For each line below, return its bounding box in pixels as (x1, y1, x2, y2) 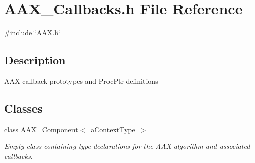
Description (4, 52, 66, 68)
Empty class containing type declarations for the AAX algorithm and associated (4, 141, 250, 151)
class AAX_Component (4, 124, 78, 134)
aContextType (91, 124, 135, 134)
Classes (4, 100, 43, 116)
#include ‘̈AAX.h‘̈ (4, 27, 60, 38)
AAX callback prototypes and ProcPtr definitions (4, 75, 158, 86)
